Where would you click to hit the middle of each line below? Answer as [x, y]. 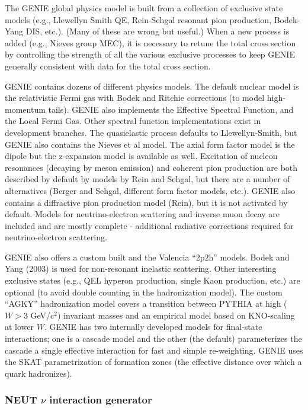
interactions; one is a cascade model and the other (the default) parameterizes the [153, 339]
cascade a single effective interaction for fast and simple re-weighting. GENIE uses [154, 350]
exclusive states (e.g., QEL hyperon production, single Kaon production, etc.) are [153, 280]
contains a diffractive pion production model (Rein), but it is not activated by [146, 202]
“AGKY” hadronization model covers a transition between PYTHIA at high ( [146, 303]
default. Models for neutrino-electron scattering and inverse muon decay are [142, 214]
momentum [25, 109]
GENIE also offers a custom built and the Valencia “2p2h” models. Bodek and [147, 257]
